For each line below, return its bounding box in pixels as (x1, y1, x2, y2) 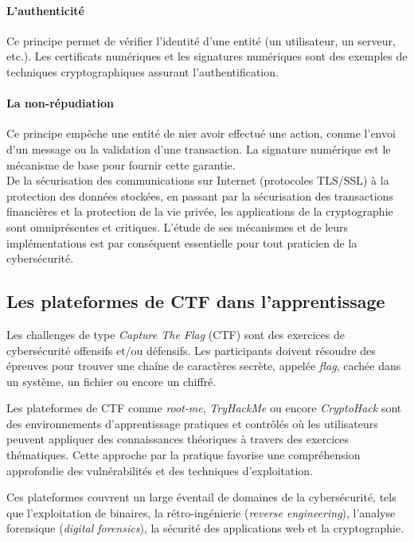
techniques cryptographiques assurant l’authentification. (6, 63, 279, 80)
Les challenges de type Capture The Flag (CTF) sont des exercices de (6, 326, 345, 342)
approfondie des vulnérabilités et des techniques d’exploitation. (6, 462, 314, 478)
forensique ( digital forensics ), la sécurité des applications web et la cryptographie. (6, 520, 404, 536)
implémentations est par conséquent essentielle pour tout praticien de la (6, 234, 357, 251)
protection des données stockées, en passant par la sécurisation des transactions (6, 187, 393, 204)
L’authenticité (6, 2, 84, 18)
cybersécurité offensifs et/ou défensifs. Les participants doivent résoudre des (6, 341, 376, 358)
